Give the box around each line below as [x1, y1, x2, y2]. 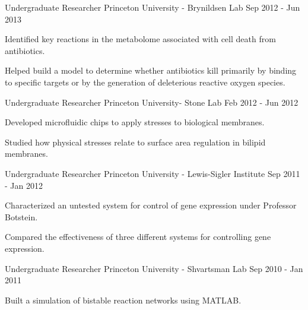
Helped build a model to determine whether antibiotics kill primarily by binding [5, 64, 297, 77]
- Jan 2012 [5, 179, 43, 191]
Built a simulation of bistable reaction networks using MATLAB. [5, 293, 242, 306]
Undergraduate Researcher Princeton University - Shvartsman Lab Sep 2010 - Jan [5, 262, 303, 274]
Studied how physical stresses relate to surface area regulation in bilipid [5, 135, 266, 148]
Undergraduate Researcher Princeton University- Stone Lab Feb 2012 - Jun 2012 [5, 96, 299, 108]
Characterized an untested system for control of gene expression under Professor [5, 199, 297, 211]
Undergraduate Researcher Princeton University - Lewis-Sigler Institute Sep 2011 [5, 167, 300, 179]
